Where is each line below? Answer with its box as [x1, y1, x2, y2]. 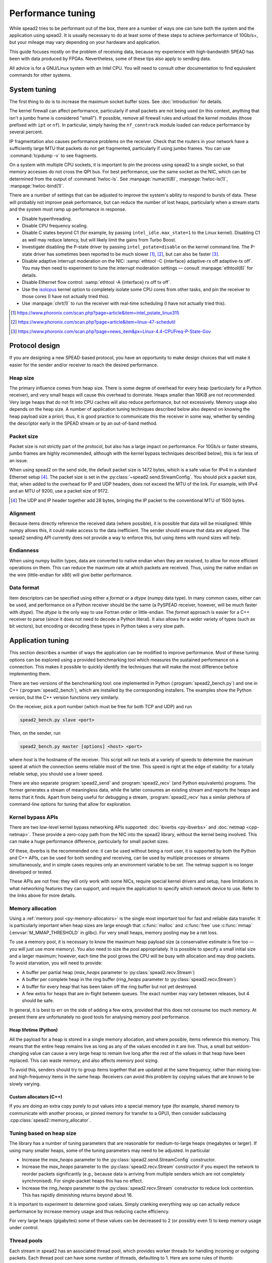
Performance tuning [9, 8, 96, 19]
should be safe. [22, 998, 54, 1004]
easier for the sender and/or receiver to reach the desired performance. [9, 362, 159, 368]
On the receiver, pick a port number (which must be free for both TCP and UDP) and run [9, 703, 192, 709]
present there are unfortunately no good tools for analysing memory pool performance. [9, 1014, 190, 1020]
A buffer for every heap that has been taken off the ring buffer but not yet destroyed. [22, 983, 197, 990]
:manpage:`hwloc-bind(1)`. [9, 183, 64, 189]
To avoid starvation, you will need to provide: [9, 960, 103, 966]
